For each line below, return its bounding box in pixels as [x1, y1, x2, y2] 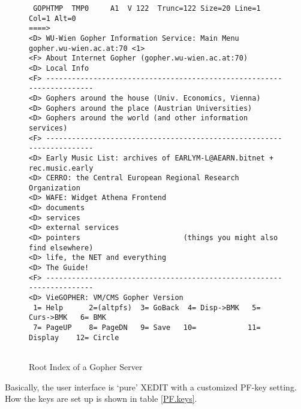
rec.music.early [29, 163, 94, 172]
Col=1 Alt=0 [29, 14, 76, 23]
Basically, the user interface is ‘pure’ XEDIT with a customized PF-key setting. [5, 380, 297, 393]
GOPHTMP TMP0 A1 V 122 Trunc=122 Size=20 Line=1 [33, 4, 261, 13]
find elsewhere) [29, 243, 94, 252]
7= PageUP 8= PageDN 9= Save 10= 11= [33, 323, 261, 332]
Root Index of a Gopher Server [29, 360, 143, 372]
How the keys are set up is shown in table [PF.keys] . [5, 392, 197, 405]
